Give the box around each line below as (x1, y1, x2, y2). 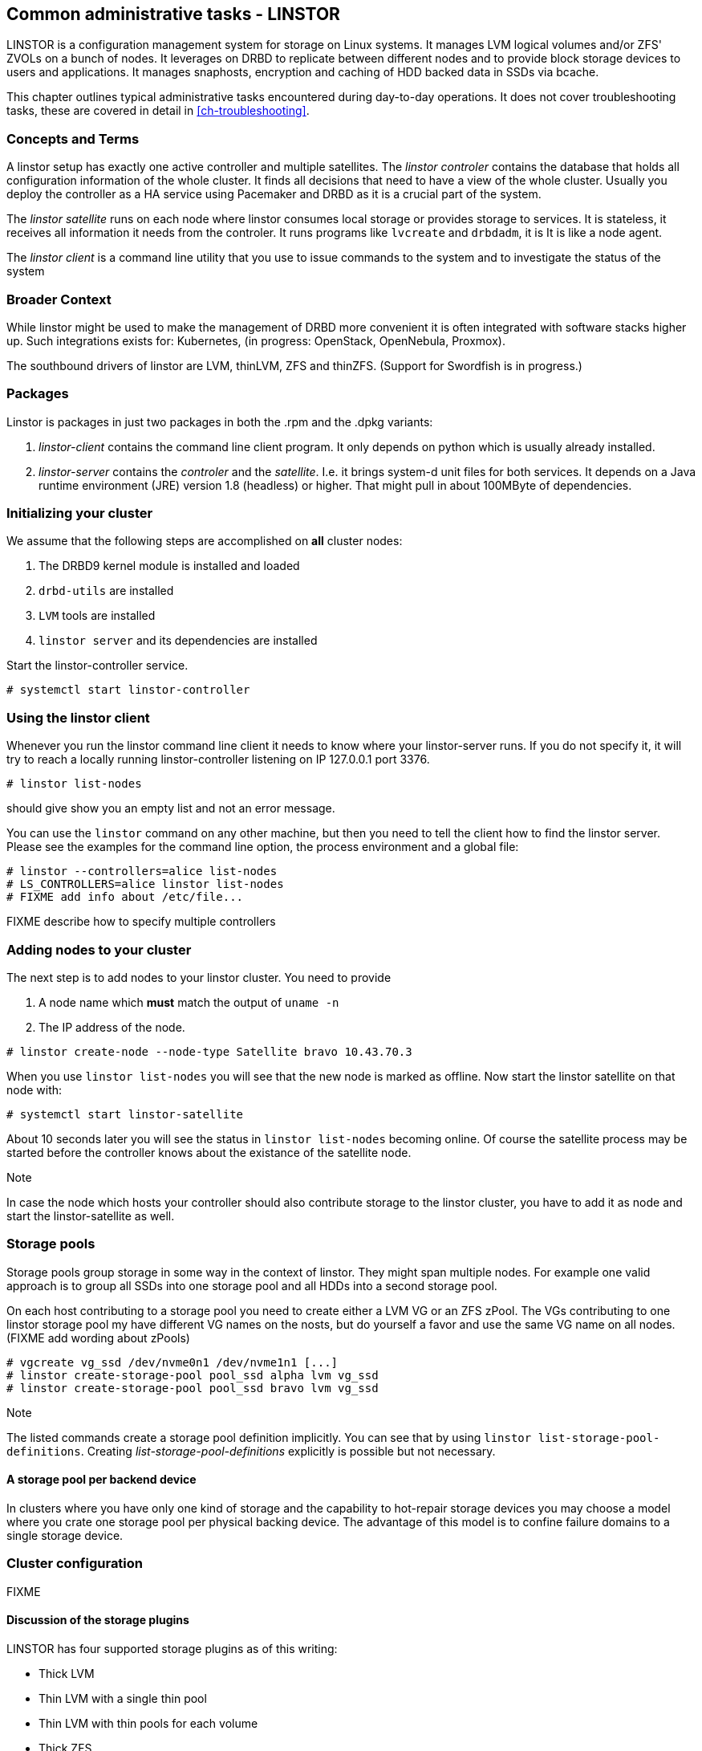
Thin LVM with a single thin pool (39, 1691, 207, 1705)
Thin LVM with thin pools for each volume (39, 1716, 258, 1730)
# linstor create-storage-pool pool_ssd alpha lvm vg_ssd (6, 1368, 379, 1382)
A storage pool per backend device (6, 1472, 197, 1487)
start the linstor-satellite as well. (6, 1208, 175, 1223)
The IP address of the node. (39, 1020, 185, 1034)
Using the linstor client (6, 709, 150, 726)
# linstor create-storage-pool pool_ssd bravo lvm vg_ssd (6, 1381, 379, 1395)
